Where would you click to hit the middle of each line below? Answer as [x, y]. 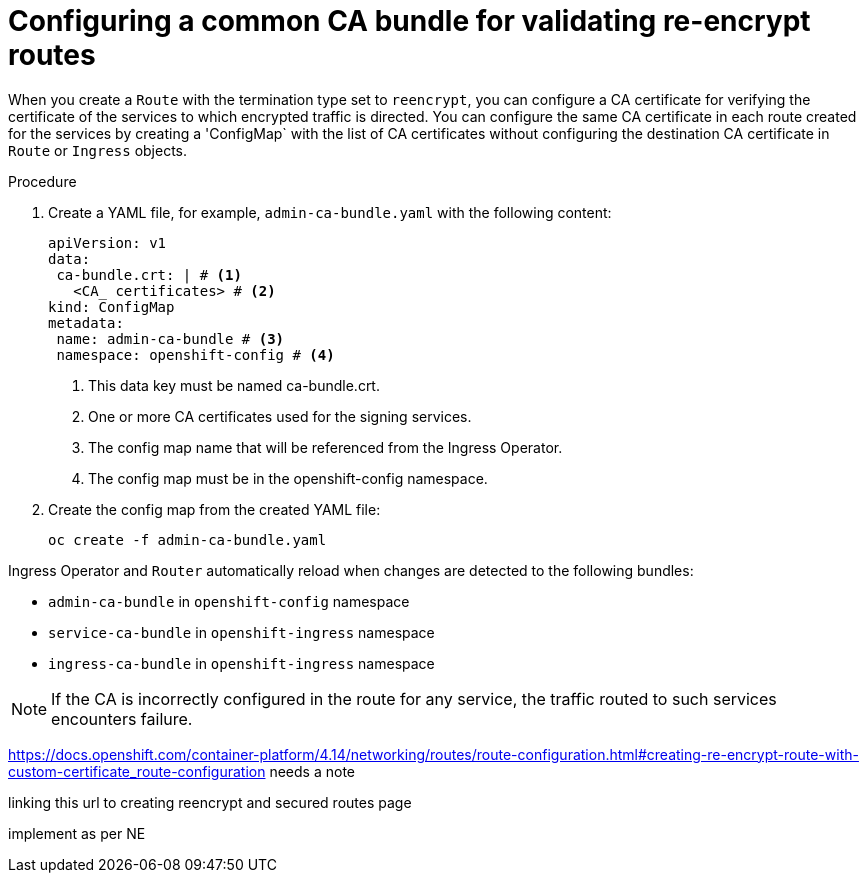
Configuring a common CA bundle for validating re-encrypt [409, 21]
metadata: [86, 322]
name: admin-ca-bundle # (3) [170, 338]
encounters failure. [122, 718]
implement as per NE [77, 833]
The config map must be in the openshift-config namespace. [288, 478]
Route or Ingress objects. [98, 150]
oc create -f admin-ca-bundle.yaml [187, 539]
